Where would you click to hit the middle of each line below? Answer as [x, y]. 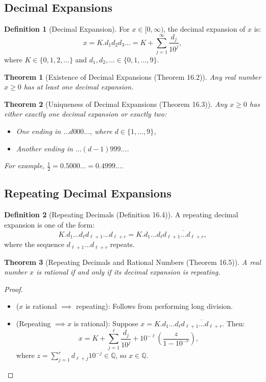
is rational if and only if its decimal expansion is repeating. [128, 272]
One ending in [39, 131]
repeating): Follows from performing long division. [154, 306]
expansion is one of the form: [50, 224]
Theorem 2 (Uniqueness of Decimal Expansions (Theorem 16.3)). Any [116, 104]
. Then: [234, 323]
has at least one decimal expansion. [79, 87]
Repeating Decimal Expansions [88, 193]
